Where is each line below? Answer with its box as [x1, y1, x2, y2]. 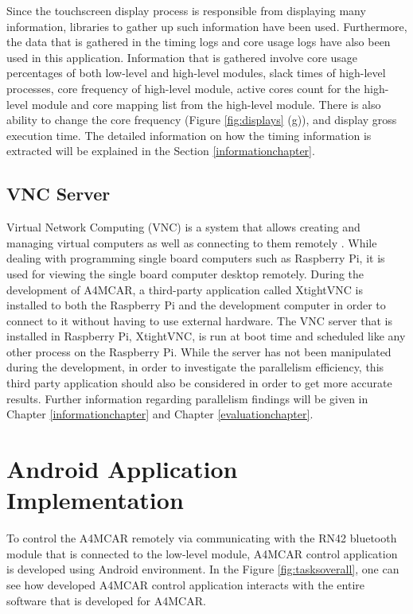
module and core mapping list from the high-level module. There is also [31, 95, 381, 112]
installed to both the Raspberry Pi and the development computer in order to [6, 297, 386, 313]
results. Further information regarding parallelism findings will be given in [6, 390, 368, 406]
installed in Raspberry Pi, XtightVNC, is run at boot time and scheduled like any [6, 328, 406, 344]
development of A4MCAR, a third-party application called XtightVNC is [6, 281, 363, 297]
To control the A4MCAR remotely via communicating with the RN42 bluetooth [6, 530, 397, 546]
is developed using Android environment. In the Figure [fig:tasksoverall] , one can [6, 561, 399, 577]
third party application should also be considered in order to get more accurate [6, 375, 392, 391]
